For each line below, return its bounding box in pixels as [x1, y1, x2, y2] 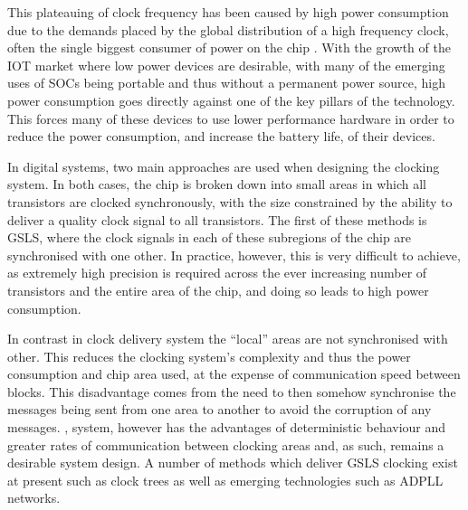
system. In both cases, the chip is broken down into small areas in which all [7, 175, 426, 194]
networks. [7, 488, 61, 507]
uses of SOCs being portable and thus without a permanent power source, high [7, 73, 445, 92]
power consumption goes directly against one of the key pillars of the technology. [7, 90, 455, 109]
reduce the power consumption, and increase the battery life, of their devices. [7, 127, 435, 146]
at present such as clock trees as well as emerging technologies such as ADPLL [7, 470, 444, 489]
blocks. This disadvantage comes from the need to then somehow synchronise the [7, 382, 456, 401]
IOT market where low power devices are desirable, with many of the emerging [7, 55, 445, 74]
